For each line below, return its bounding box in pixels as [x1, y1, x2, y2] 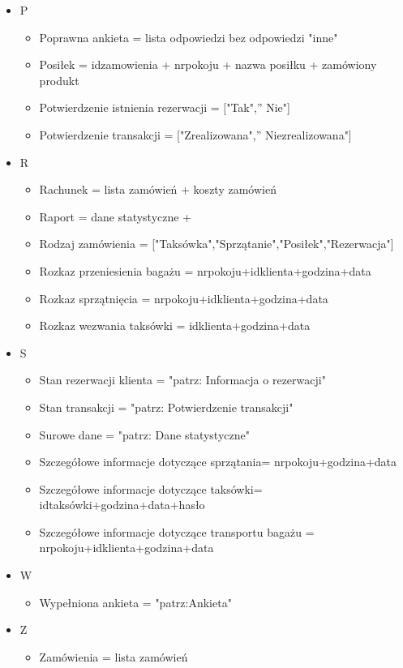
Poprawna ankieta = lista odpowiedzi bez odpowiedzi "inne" [39, 28, 338, 45]
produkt [39, 71, 79, 88]
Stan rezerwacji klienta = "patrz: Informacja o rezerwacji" [39, 371, 326, 388]
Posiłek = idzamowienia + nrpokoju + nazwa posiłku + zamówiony [39, 56, 377, 73]
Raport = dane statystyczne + [39, 208, 192, 225]
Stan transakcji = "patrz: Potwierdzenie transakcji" [39, 398, 294, 415]
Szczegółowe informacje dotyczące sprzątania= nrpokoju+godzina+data [39, 453, 397, 470]
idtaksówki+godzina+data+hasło [39, 496, 205, 513]
